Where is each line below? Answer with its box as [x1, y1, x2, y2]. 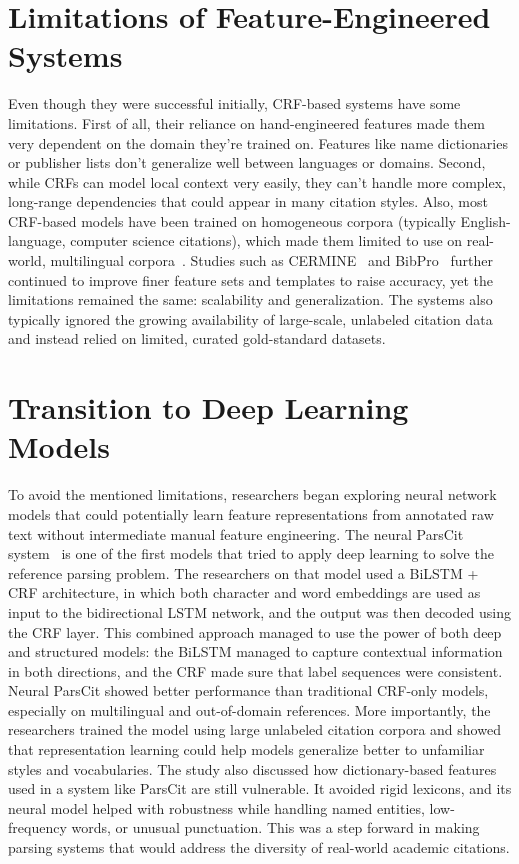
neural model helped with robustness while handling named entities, [8, 797, 425, 818]
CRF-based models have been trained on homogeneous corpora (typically [8, 210, 456, 231]
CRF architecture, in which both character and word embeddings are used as [8, 582, 481, 603]
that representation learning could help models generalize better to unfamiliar [8, 739, 485, 760]
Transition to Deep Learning [8, 387, 409, 428]
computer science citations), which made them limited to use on [70, 230, 463, 251]
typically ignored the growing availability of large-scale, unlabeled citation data [8, 308, 493, 329]
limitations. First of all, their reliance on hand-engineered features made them [8, 112, 486, 133]
